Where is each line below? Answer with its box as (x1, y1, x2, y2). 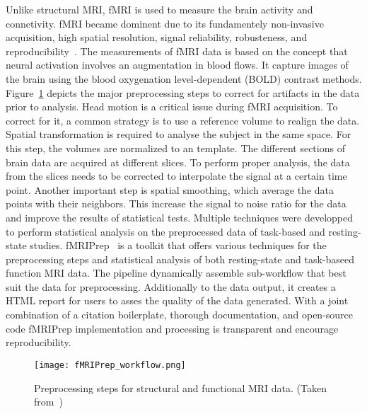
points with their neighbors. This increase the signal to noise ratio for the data (6, 196, 346, 211)
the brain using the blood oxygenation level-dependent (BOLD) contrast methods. (6, 71, 362, 86)
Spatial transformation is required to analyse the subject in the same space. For (6, 127, 351, 142)
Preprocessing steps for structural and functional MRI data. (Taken (34, 380, 327, 395)
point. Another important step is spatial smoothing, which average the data (6, 182, 334, 197)
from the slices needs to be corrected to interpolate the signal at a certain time (6, 168, 347, 183)
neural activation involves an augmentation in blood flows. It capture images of (6, 57, 349, 72)
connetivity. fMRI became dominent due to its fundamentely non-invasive (6, 16, 324, 30)
